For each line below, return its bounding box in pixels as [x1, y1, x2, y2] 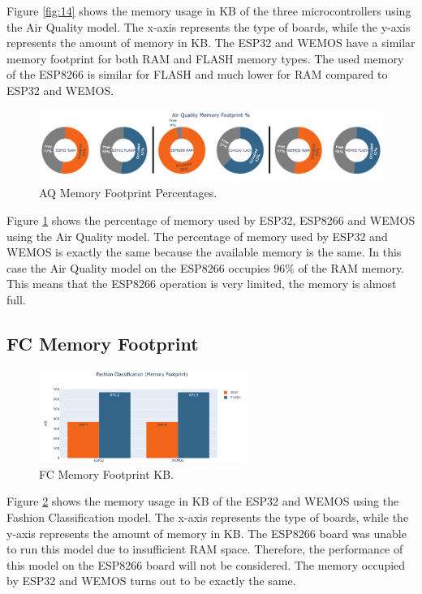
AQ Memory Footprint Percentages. [39, 184, 217, 201]
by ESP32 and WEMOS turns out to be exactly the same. [6, 572, 296, 589]
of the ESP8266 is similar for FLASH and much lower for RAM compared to [6, 66, 388, 83]
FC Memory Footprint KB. [39, 465, 174, 482]
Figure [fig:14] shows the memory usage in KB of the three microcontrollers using [6, 2, 411, 19]
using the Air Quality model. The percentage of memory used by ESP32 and [6, 227, 388, 244]
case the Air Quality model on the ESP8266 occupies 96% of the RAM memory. [6, 259, 405, 276]
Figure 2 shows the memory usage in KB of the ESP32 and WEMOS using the [6, 493, 399, 510]
